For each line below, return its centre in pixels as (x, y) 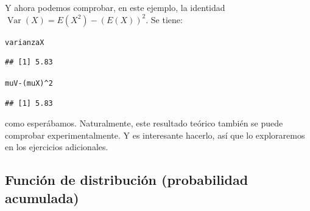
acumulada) (42, 197)
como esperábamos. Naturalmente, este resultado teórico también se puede (144, 123)
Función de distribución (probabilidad (127, 180)
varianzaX (25, 42)
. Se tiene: (164, 19)
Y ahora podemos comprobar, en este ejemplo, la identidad (115, 7)
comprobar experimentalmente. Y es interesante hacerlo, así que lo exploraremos (155, 135)
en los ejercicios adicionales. (57, 147)
